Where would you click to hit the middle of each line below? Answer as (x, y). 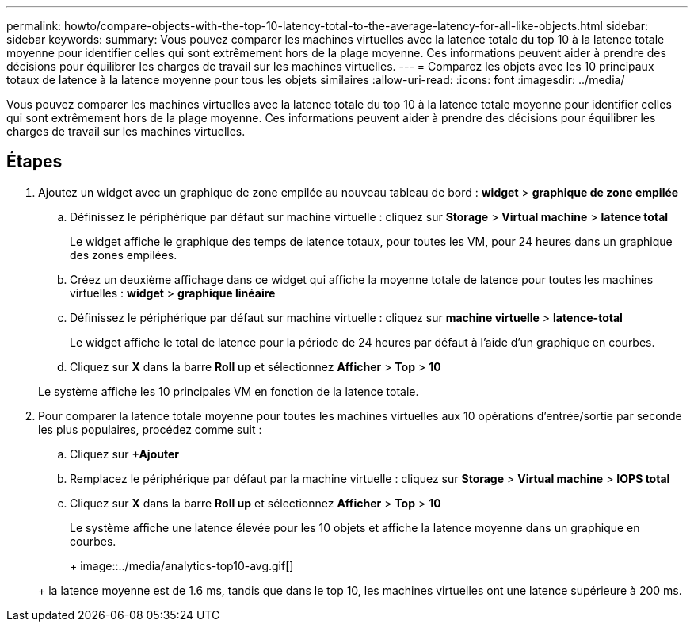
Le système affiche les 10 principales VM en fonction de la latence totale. (229, 391)
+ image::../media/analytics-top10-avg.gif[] (182, 565)
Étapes (34, 162)
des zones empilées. (124, 255)
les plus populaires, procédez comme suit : (150, 429)
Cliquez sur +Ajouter (124, 454)
